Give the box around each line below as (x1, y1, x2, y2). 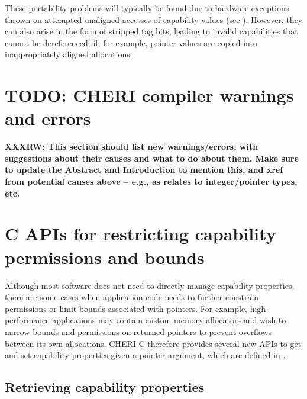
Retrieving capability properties (5, 378, 205, 396)
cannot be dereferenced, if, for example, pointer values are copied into (5, 36, 257, 49)
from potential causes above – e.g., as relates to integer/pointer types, (5, 175, 298, 188)
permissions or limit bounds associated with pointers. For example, (5, 302, 248, 314)
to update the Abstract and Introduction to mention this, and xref (5, 163, 283, 176)
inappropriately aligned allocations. (5, 48, 133, 60)
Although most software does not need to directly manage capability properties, (5, 279, 295, 291)
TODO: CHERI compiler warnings (5, 83, 294, 107)
